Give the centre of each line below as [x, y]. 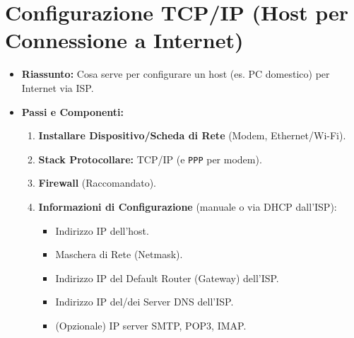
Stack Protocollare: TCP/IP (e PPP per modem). [150, 159]
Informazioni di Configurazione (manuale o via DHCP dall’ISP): [188, 206]
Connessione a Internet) [124, 40]
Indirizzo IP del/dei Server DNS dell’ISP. [144, 302]
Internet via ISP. [58, 87]
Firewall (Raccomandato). [98, 183]
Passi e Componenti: [73, 111]
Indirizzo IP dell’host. [102, 230]
